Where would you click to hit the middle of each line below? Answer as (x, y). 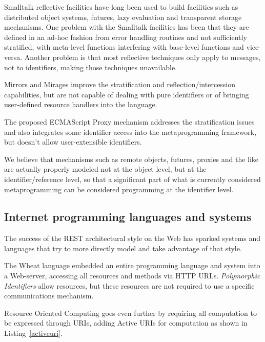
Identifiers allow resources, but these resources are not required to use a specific (129, 285)
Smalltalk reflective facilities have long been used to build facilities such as (121, 7)
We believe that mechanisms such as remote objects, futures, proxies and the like (131, 159)
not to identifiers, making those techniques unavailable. (91, 67)
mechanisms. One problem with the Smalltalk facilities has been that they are (127, 27)
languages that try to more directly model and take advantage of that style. (123, 248)
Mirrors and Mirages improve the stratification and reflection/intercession (120, 84)
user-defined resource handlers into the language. (81, 104)
